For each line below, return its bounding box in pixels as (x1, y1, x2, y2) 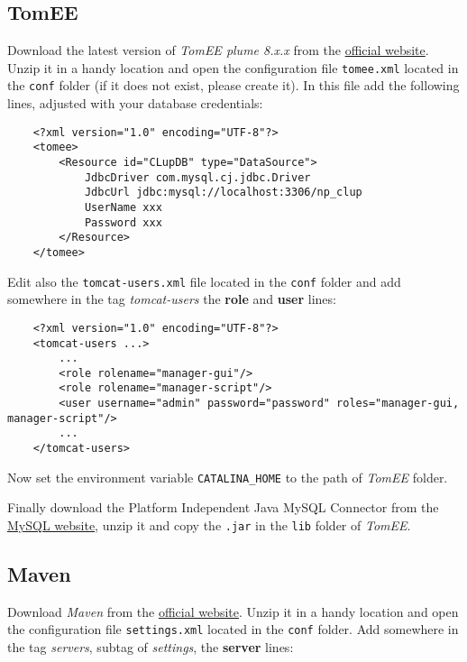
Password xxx (84, 216, 162, 229)
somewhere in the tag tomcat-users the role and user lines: (7, 290, 336, 308)
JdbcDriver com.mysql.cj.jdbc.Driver (84, 170, 311, 184)
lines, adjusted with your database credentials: (7, 94, 263, 113)
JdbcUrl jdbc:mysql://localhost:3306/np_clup (84, 186, 362, 199)
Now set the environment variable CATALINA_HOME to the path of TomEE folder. (7, 467, 448, 486)
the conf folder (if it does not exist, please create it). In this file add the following (7, 76, 460, 95)
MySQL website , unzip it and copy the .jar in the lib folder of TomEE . (7, 516, 411, 535)
